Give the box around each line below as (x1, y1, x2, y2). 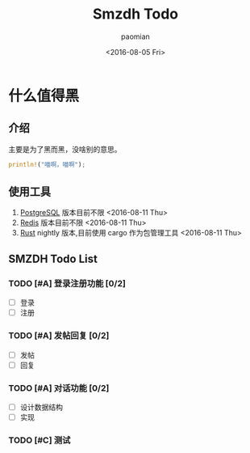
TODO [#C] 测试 (8, 434, 71, 446)
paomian (120, 32, 151, 41)
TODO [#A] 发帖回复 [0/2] (8, 330, 110, 341)
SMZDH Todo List (8, 252, 98, 265)
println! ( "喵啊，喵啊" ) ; (8, 160, 86, 168)
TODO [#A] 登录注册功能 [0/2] (8, 277, 127, 289)
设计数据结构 (19, 402, 63, 412)
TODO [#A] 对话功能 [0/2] (8, 382, 110, 393)
